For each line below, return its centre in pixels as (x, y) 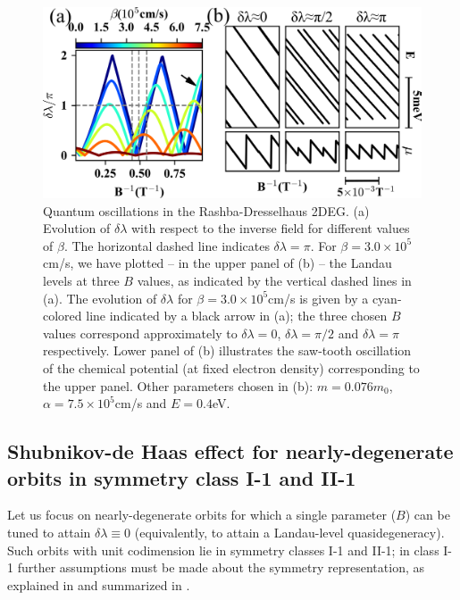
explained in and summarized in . (99, 584)
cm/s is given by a (318, 298)
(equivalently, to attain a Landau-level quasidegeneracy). (289, 532)
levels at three (81, 281)
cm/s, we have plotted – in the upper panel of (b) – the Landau (217, 263)
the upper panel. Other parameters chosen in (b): (178, 385)
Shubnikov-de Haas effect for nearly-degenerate (230, 451)
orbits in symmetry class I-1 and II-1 (182, 477)
